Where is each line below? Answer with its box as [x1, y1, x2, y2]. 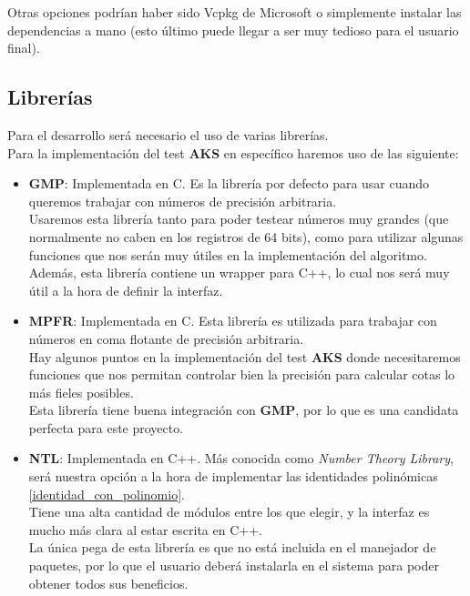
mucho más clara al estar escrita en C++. [28, 520, 262, 539]
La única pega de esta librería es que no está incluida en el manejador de [28, 538, 436, 557]
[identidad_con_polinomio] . [28, 484, 185, 503]
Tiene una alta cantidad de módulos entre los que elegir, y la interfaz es [28, 502, 430, 521]
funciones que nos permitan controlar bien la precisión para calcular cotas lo [28, 365, 455, 384]
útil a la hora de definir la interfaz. [28, 280, 223, 299]
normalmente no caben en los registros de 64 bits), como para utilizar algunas [28, 227, 464, 246]
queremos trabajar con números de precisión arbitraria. [28, 191, 337, 210]
